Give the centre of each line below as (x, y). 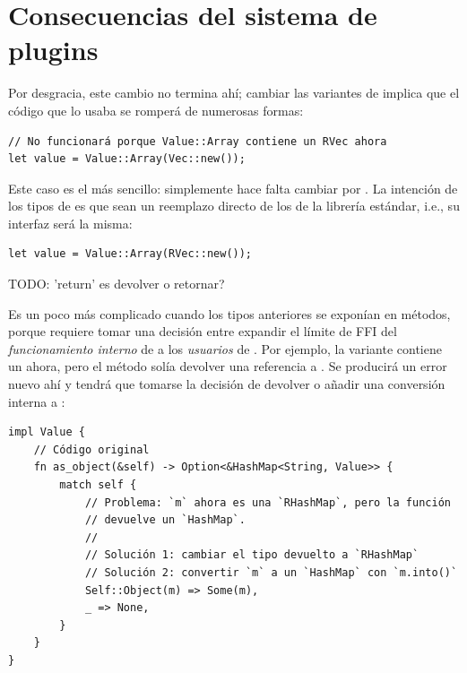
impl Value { (47, 432)
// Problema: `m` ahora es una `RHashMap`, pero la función (268, 502)
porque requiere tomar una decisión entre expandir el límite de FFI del (203, 331)
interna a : (37, 401)
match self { (98, 485)
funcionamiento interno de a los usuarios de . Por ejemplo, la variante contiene (225, 348)
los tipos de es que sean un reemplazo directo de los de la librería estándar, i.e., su (234, 206)
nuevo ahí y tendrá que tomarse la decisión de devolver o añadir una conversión (227, 384)
